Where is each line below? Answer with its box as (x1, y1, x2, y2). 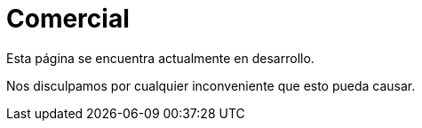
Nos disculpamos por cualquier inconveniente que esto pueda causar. (6, 77, 416, 93)
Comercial (6, 4, 130, 34)
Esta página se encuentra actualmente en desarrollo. (6, 50, 315, 66)
